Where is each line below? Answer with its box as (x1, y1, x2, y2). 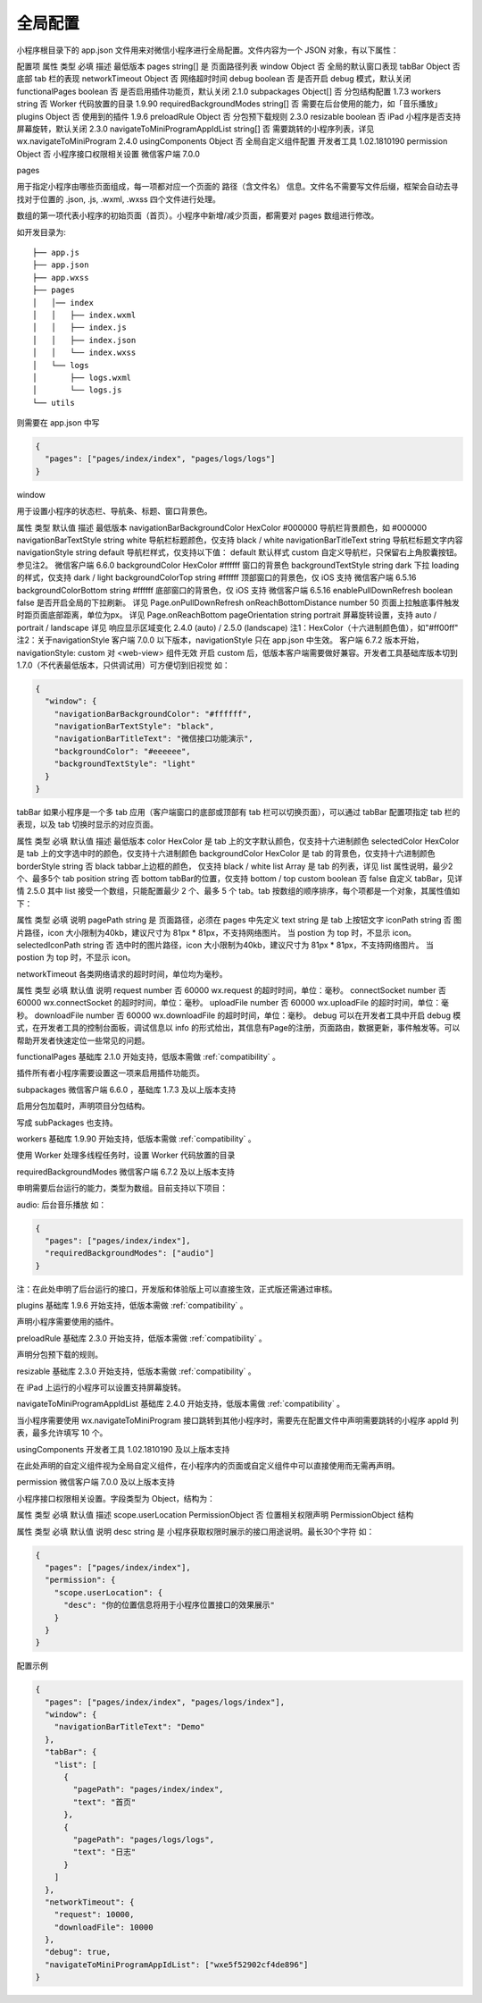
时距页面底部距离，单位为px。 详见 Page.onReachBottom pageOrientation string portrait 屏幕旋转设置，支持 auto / (16, 610, 437, 620)
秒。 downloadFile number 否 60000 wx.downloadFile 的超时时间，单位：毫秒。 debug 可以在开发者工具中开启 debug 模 (16, 1010, 461, 1021)
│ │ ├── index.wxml (32, 309, 137, 320)
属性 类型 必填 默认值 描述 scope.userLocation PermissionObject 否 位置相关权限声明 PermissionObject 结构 (16, 1510, 414, 1520)
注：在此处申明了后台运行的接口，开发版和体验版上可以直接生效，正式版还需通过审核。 (16, 1283, 337, 1294)
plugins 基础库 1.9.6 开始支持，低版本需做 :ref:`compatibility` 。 (16, 1300, 249, 1311)
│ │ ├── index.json (32, 335, 137, 345)
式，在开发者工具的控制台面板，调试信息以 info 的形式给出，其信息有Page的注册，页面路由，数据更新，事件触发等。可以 (16, 1023, 461, 1033)
